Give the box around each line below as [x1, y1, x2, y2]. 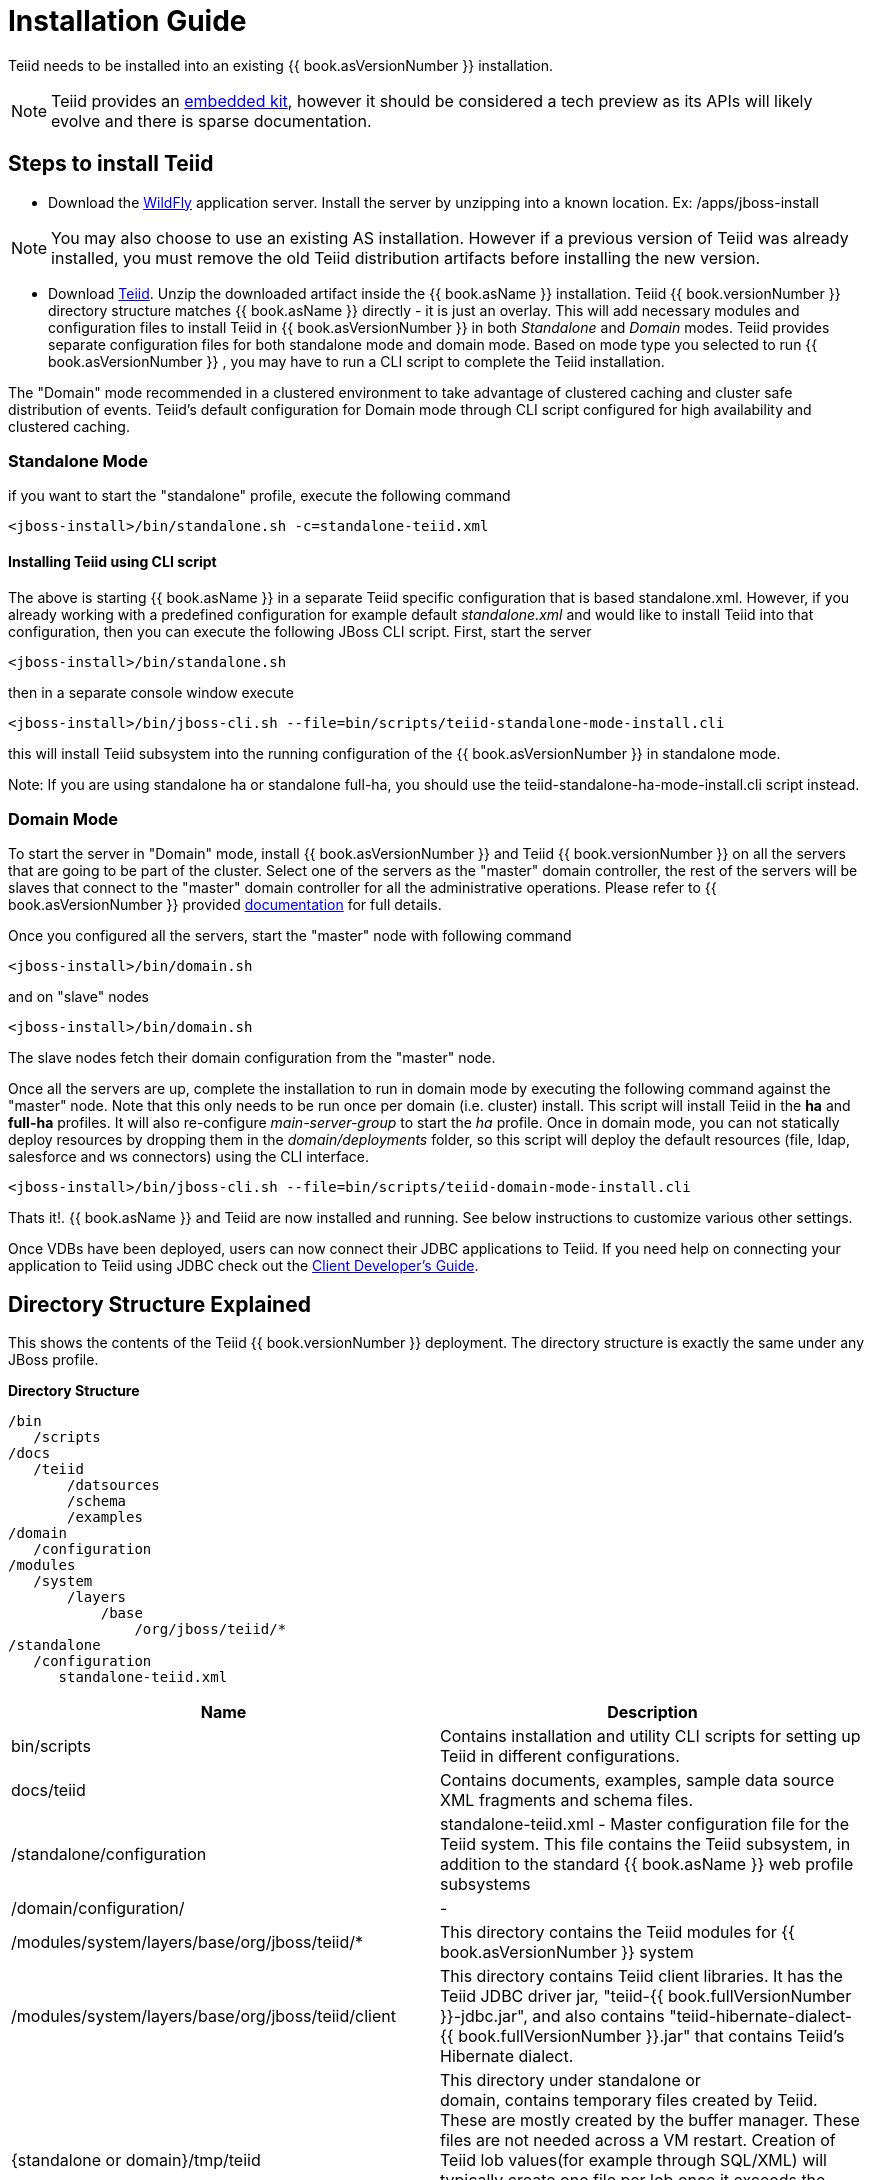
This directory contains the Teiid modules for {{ [440, 1922, 795, 1943]
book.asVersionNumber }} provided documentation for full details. [8, 896, 442, 914]
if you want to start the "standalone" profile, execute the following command [8, 487, 511, 505]
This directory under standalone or [440, 2070, 701, 2091]
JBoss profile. [8, 1351, 99, 1369]
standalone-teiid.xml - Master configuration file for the [440, 1814, 849, 1835]
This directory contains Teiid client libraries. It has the [440, 1966, 843, 1987]
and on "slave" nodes [8, 988, 150, 1006]
